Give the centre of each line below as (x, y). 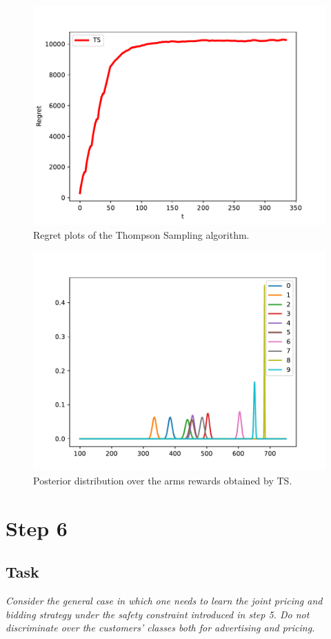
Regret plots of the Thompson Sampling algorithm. (141, 234)
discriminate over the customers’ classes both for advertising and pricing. (160, 628)
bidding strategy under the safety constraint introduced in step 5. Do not (158, 614)
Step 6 (37, 528)
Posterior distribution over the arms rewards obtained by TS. (163, 480)
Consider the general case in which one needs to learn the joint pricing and (164, 600)
